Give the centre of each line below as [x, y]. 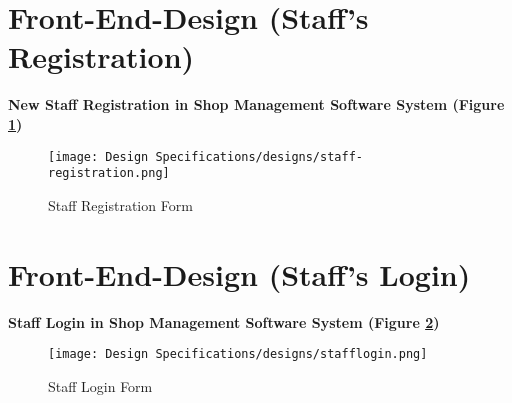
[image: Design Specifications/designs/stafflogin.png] [238, 354]
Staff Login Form [100, 385]
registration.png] [109, 173]
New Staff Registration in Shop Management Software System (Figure [256, 104]
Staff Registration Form [120, 204]
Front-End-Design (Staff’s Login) [239, 273]
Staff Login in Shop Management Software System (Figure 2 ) [224, 321]
